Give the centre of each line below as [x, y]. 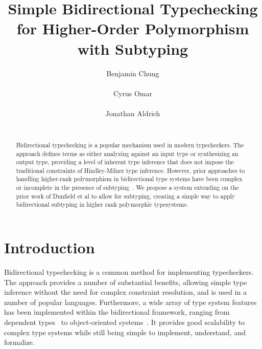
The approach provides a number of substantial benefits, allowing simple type [126, 282]
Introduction [50, 247]
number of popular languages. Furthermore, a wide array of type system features [130, 302]
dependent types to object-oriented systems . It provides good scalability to [125, 322]
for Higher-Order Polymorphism [133, 28]
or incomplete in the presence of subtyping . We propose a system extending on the [127, 188]
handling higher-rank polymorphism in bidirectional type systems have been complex [129, 179]
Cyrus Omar [133, 93]
